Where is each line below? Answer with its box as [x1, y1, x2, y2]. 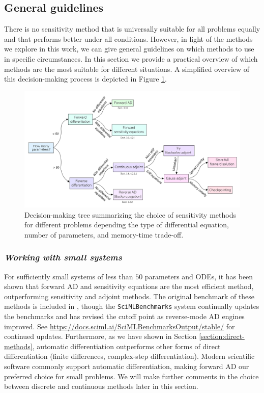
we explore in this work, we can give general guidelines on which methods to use [4, 43, 254, 54]
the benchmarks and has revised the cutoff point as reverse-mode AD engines [4, 310, 245, 321]
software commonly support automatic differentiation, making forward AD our [4, 360, 249, 371]
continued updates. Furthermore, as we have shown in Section [4, 331, 197, 342]
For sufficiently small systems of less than [4, 271, 133, 281]
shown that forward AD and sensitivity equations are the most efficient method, [4, 281, 254, 292]
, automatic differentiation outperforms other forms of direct [32, 340, 221, 351]
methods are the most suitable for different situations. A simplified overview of [4, 63, 250, 74]
